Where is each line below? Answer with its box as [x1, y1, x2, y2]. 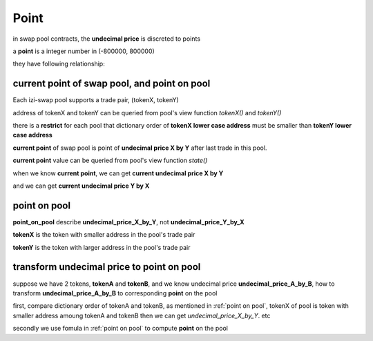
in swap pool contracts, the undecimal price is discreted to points [12, 35, 200, 43]
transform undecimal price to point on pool [12, 261, 201, 273]
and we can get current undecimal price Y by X [12, 182, 150, 190]
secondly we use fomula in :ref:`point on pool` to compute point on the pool [12, 324, 228, 333]
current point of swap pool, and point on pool [12, 78, 211, 90]
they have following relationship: [12, 59, 105, 68]
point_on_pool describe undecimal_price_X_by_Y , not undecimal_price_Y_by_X [12, 217, 245, 226]
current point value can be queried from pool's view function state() [12, 156, 208, 165]
